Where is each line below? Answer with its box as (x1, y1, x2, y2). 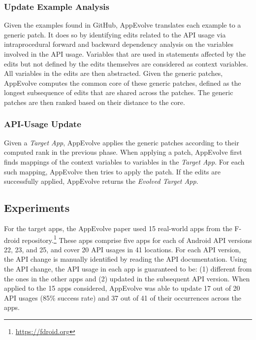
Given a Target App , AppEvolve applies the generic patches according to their (4, 137, 239, 147)
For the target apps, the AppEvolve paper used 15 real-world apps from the (4, 223, 232, 233)
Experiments (4, 200, 70, 215)
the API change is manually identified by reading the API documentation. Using (4, 254, 247, 264)
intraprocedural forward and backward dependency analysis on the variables (4, 39, 234, 49)
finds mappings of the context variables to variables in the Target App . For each (4, 156, 245, 167)
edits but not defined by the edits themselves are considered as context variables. (4, 58, 248, 68)
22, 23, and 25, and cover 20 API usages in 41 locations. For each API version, (4, 244, 241, 254)
